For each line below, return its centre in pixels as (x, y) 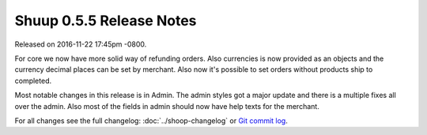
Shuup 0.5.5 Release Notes (106, 21)
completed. (33, 81)
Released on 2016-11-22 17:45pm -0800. (81, 44)
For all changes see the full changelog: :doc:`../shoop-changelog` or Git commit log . (151, 120)
